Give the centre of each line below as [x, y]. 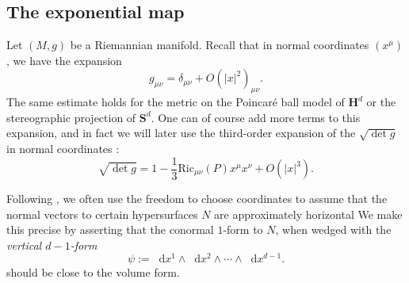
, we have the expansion [64, 60]
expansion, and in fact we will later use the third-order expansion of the [181, 133]
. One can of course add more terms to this [256, 117]
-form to [243, 229]
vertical [24, 245]
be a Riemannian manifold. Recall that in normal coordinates [220, 45]
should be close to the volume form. [93, 272]
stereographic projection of [71, 117]
